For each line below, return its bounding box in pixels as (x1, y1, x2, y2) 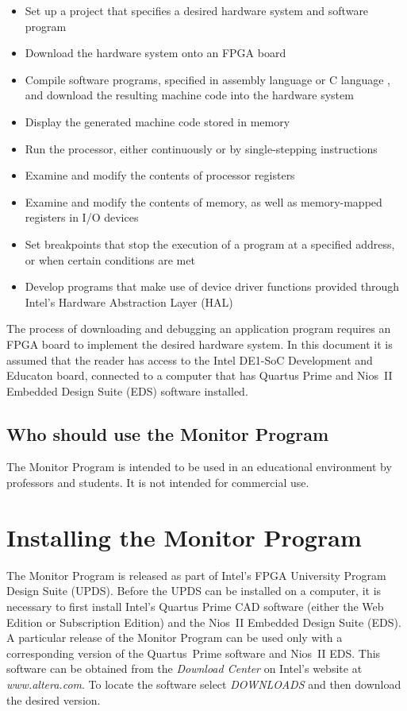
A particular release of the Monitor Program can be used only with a (6, 629, 343, 646)
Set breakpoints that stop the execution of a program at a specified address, (25, 235, 395, 252)
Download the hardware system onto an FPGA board (25, 44, 286, 61)
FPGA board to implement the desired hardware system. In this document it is (6, 335, 393, 352)
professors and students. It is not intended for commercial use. (6, 474, 309, 491)
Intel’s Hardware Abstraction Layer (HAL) (25, 293, 233, 310)
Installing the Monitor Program (6, 520, 362, 553)
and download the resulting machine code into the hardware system (25, 87, 354, 103)
